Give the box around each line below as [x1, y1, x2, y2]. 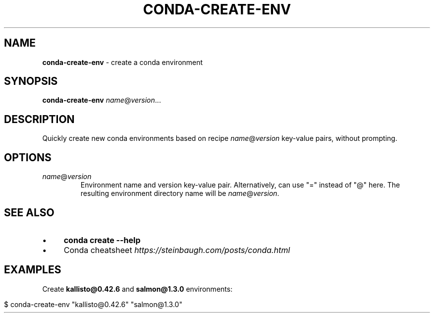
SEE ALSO [4, 206, 54, 219]
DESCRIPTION [4, 113, 75, 126]
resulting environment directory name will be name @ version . [80, 189, 279, 198]
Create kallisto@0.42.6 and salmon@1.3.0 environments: [42, 284, 233, 293]
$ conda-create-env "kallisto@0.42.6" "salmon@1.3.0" [4, 300, 182, 309]
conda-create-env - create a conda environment [42, 58, 203, 66]
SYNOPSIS [4, 75, 58, 88]
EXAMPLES [4, 263, 61, 276]
